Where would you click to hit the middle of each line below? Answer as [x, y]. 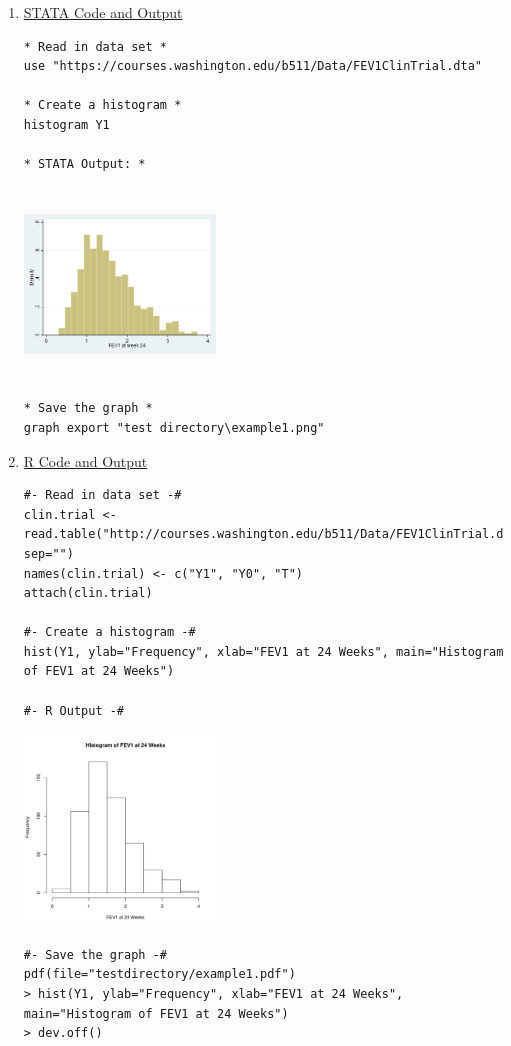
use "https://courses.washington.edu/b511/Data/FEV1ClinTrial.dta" [252, 66]
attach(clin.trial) [88, 593]
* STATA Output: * [84, 164]
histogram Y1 [66, 124]
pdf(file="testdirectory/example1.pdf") [159, 974]
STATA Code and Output [103, 12]
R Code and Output [85, 460]
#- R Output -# [74, 710]
